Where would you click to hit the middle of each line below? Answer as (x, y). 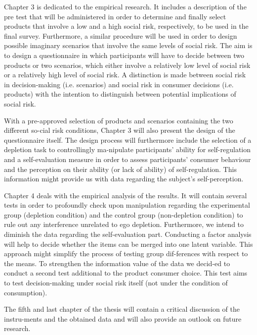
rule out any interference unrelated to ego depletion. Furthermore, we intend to (124, 224)
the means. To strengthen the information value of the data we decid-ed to (117, 263)
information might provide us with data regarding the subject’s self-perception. (124, 179)
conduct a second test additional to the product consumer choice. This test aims (126, 273)
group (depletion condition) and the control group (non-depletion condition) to (124, 214)
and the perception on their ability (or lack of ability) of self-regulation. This (120, 169)
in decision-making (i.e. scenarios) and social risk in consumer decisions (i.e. (119, 84)
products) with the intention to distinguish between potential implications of (120, 94)
